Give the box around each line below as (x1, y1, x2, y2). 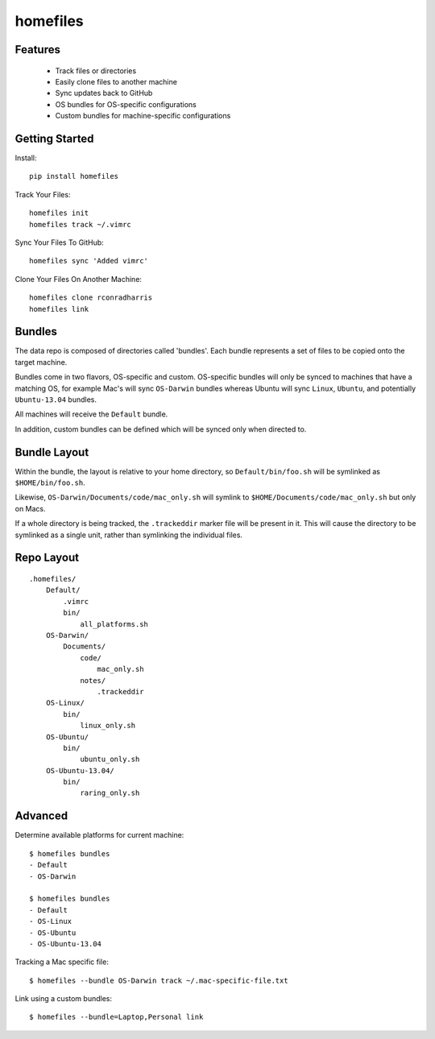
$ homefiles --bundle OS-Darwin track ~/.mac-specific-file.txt (29, 975, 289, 985)
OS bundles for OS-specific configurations (55, 99, 197, 109)
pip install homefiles (29, 172, 119, 181)
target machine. (14, 357, 68, 366)
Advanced (14, 809, 68, 823)
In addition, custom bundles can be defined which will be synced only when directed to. (14, 424, 307, 434)
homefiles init (29, 209, 89, 217)
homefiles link (29, 304, 89, 313)
